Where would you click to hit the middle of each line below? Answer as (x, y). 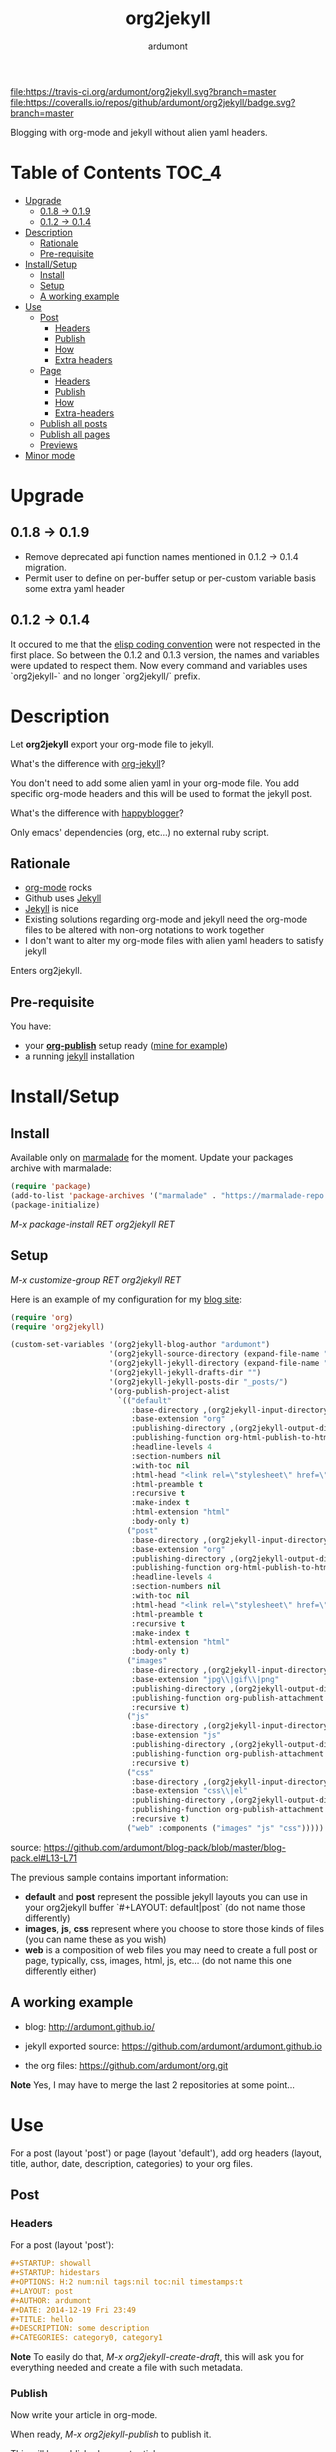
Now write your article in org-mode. (84, 2415)
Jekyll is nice (51, 909)
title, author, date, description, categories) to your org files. (131, 2163)
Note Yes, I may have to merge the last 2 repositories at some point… (152, 2084)
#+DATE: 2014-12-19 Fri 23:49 (73, 2310)
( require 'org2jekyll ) (57, 1327)
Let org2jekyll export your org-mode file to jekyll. (112, 744)
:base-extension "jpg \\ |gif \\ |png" (205, 1679)
